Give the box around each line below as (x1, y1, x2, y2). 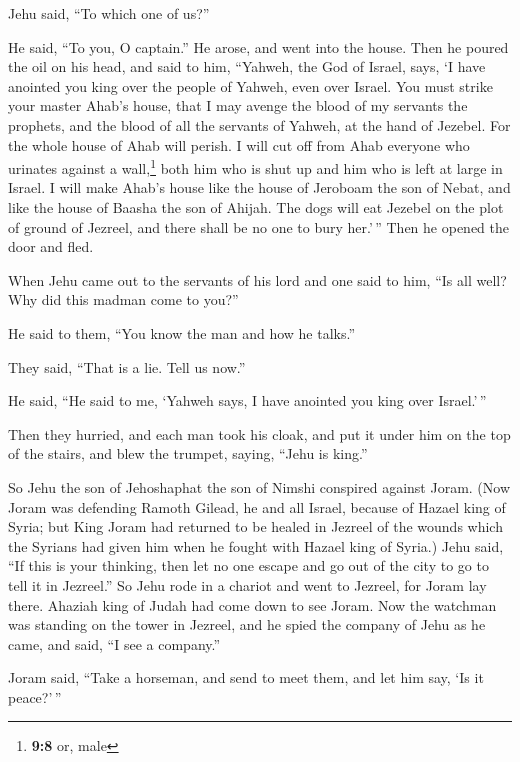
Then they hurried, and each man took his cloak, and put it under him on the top (8, 423, 511, 444)
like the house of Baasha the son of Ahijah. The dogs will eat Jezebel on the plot (8, 197, 504, 217)
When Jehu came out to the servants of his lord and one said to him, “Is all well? (8, 269, 507, 290)
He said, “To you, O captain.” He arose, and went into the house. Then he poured (8, 36, 509, 57)
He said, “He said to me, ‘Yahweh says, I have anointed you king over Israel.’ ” (8, 390, 487, 411)
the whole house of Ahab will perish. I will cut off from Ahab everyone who (8, 134, 470, 155)
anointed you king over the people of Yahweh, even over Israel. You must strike (8, 75, 493, 96)
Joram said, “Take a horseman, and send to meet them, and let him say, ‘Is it (8, 667, 484, 688)
